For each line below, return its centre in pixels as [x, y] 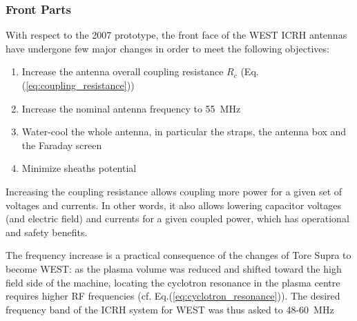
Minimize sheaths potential [79, 168]
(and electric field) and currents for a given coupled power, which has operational [177, 218]
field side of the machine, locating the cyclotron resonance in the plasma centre [173, 282]
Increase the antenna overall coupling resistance [123, 71]
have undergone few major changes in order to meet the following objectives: [167, 48]
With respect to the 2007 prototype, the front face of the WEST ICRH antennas [176, 35]
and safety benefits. [47, 232]
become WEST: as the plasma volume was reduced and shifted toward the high [174, 268]
